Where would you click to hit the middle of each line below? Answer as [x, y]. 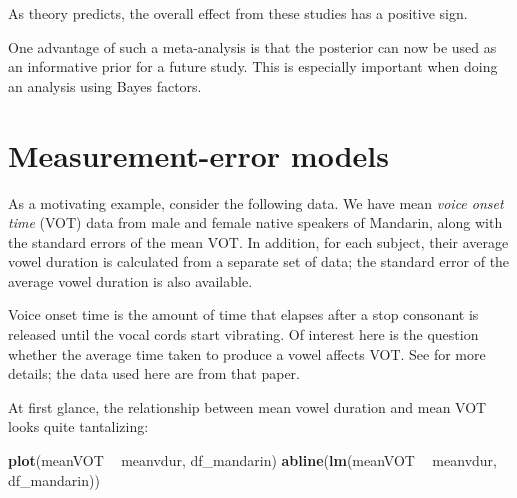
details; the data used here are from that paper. [154, 373]
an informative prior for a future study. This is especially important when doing [253, 66]
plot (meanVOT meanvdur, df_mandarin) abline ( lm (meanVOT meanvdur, [252, 460]
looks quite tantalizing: [78, 426]
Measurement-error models [198, 154]
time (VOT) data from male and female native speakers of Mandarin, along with [255, 222]
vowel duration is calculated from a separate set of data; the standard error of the [259, 261]
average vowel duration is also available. [130, 280]
